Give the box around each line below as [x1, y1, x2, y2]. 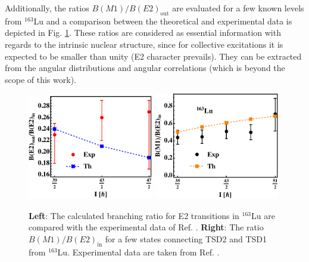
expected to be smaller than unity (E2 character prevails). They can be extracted [5, 50, 302, 62]
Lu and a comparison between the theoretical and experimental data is [33, 14, 292, 27]
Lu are [251, 209, 275, 221]
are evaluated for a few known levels [172, 2, 304, 14]
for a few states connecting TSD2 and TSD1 [105, 232, 267, 245]
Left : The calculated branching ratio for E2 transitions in [29, 209, 239, 221]
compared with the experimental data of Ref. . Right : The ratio [29, 221, 264, 233]
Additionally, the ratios [5, 2, 89, 14]
